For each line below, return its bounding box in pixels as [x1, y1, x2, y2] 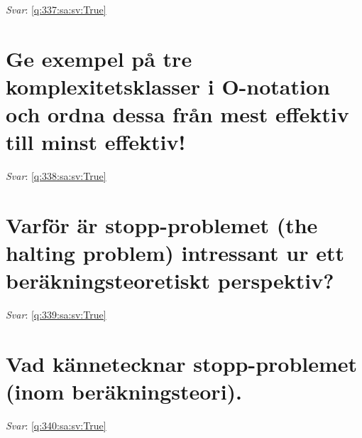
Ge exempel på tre [6, 43, 192, 73]
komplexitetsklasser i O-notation [6, 71, 330, 100]
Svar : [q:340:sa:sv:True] [6, 418, 106, 433]
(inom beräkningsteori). [6, 377, 243, 406]
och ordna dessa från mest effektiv [6, 100, 349, 129]
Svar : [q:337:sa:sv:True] [6, 2, 106, 16]
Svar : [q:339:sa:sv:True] [6, 307, 106, 322]
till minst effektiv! [6, 127, 186, 156]
